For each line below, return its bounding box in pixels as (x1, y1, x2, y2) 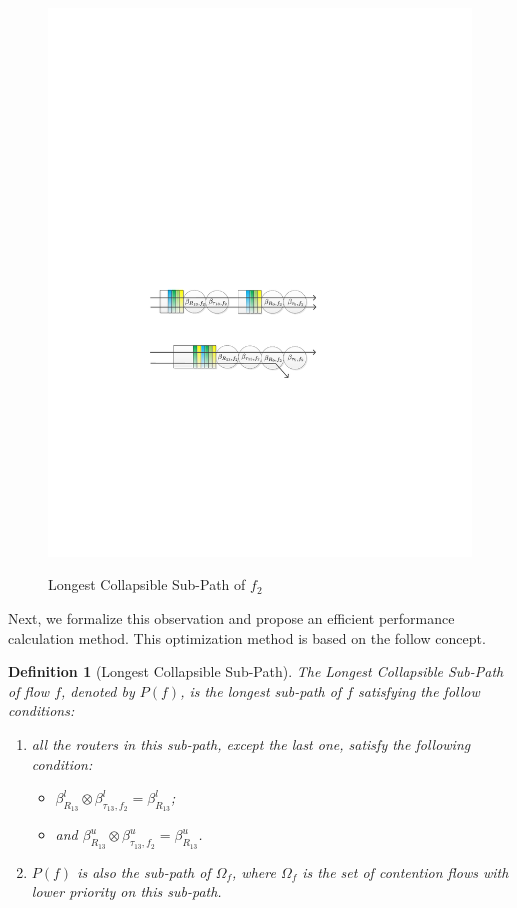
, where (232, 861, 276, 882)
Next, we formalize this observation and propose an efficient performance (8, 608, 455, 629)
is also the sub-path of (77, 861, 211, 882)
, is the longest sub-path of (180, 680, 342, 701)
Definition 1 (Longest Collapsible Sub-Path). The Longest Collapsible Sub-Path (8, 661, 504, 682)
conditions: (8, 700, 75, 721)
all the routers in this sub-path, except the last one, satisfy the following (31, 734, 471, 755)
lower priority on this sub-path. (31, 881, 222, 902)
